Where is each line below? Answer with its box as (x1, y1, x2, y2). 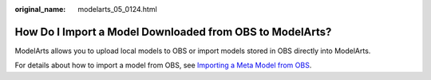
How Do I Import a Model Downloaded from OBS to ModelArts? (14, 25, 332, 39)
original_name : (14, 5, 66, 13)
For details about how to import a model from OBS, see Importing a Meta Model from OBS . (14, 60, 312, 70)
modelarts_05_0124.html (77, 5, 157, 13)
